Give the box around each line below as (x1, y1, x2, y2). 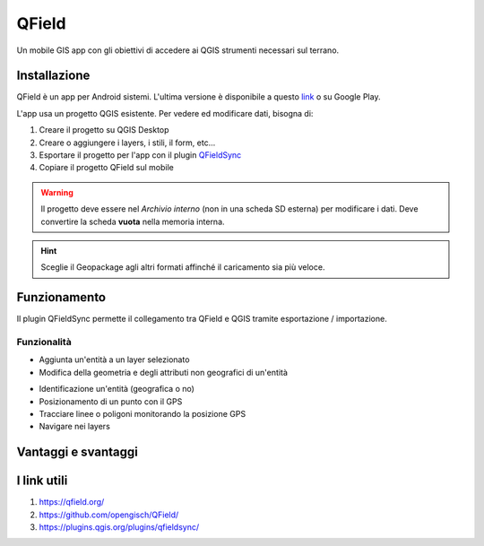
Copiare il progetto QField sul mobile (39, 162, 175, 173)
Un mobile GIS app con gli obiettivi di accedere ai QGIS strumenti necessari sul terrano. (16, 45, 340, 56)
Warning (40, 186, 73, 197)
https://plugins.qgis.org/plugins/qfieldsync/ (39, 522, 200, 533)
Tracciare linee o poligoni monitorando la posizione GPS (39, 408, 246, 419)
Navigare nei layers (39, 421, 111, 432)
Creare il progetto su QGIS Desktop (39, 125, 169, 135)
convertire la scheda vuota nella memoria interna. (40, 216, 225, 227)
